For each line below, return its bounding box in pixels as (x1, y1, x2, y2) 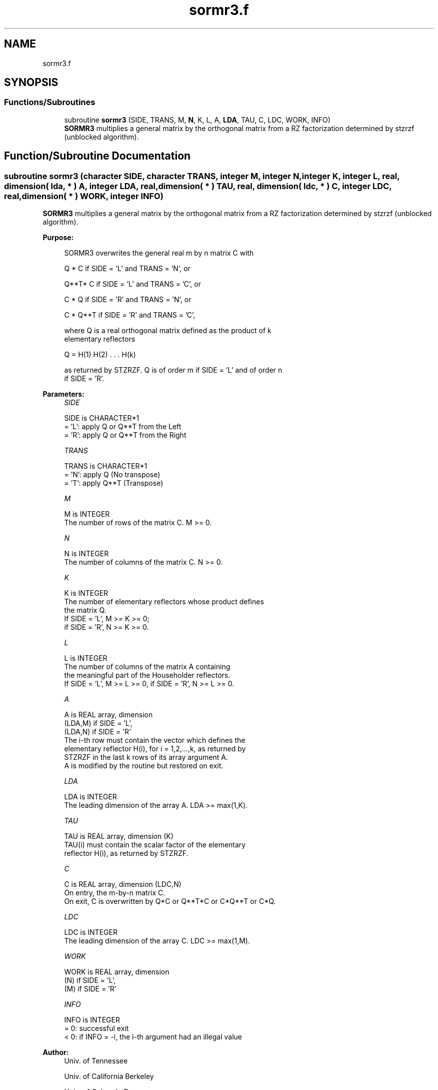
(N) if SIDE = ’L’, (64, 976, 116, 985)
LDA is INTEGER (64, 792, 117, 801)
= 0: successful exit (64, 1024, 129, 1033)
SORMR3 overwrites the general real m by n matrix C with (64, 249, 254, 258)
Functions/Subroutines (4, 97, 95, 108)
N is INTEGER (64, 549, 109, 558)
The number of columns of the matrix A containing (64, 662, 230, 671)
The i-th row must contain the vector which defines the (64, 736, 245, 745)
